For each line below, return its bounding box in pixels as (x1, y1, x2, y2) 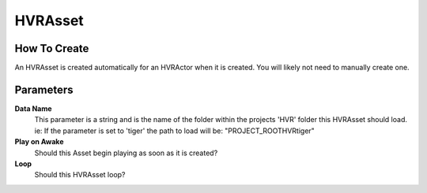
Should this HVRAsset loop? (34, 170, 126, 180)
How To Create (14, 42, 89, 55)
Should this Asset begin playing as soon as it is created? (34, 148, 218, 158)
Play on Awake (14, 137, 64, 147)
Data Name (14, 103, 52, 113)
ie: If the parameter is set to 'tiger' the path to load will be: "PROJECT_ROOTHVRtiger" (34, 126, 316, 135)
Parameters (14, 83, 74, 96)
